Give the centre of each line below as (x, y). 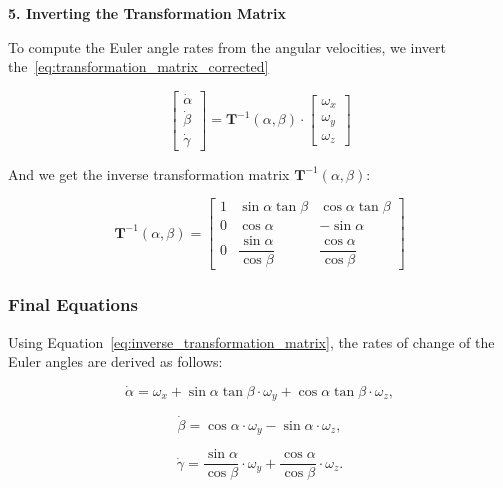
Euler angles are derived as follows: (115, 361)
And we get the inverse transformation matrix (149, 173)
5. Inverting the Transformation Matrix (147, 13)
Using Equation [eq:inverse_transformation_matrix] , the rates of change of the (251, 341)
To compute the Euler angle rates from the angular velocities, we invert (227, 46)
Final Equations (73, 304)
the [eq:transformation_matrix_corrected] (138, 66)
